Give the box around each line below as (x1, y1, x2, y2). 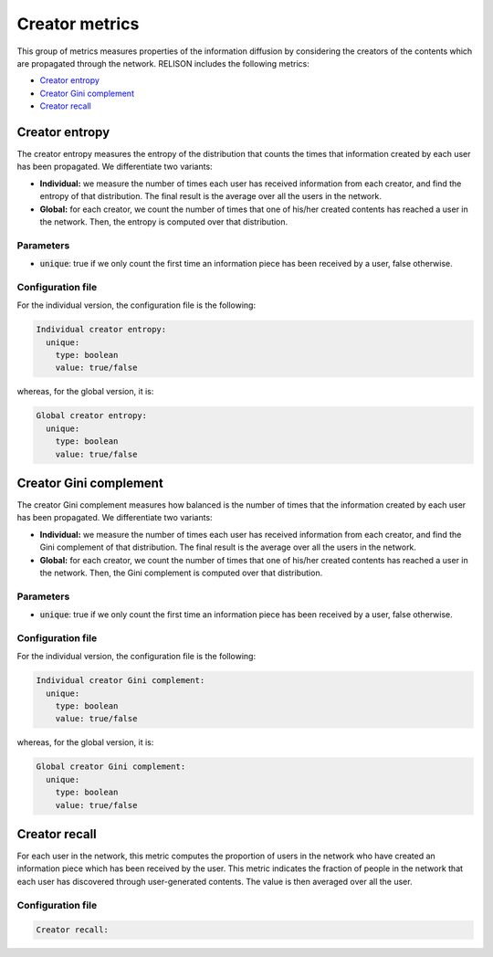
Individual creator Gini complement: (36, 676, 205, 686)
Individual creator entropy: (36, 324, 167, 335)
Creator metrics (16, 14, 140, 34)
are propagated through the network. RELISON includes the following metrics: (16, 58, 310, 68)
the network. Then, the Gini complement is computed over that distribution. (39, 567, 323, 578)
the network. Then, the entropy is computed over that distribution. (39, 216, 288, 227)
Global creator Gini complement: (36, 762, 186, 772)
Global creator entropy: (36, 411, 148, 421)
